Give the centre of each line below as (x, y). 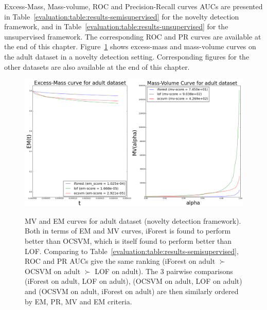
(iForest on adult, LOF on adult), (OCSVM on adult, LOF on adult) (133, 281)
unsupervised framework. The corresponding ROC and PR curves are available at (133, 36)
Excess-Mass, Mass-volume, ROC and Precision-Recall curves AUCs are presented (133, 6)
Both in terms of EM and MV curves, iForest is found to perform (128, 231)
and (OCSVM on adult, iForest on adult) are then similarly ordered (132, 291)
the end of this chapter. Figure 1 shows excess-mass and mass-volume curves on (130, 46)
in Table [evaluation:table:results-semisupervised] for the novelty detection (122, 16)
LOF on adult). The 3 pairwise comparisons (164, 271)
